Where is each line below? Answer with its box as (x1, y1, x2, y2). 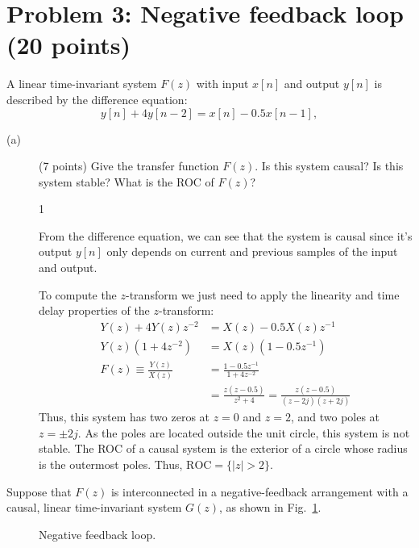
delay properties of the (39, 302, 150, 319)
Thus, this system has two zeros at (39, 408, 210, 425)
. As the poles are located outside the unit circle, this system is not (77, 424, 410, 441)
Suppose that (6, 483, 72, 500)
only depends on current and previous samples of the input (106, 243, 398, 260)
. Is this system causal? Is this (255, 157, 404, 174)
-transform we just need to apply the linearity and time (126, 286, 400, 303)
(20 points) (6, 28, 131, 61)
